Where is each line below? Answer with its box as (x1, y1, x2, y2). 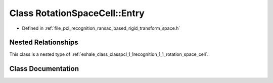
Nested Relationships (9, 38, 78, 47)
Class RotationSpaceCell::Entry (9, 8, 145, 19)
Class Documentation (9, 64, 79, 73)
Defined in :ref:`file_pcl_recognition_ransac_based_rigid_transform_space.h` (22, 25, 180, 31)
